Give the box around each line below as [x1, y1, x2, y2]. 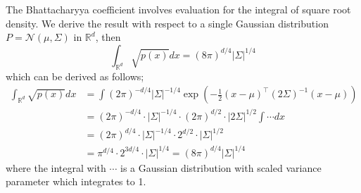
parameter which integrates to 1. [6, 174, 146, 189]
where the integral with [6, 160, 106, 175]
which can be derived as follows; [6, 68, 144, 83]
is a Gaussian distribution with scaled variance [120, 160, 322, 175]
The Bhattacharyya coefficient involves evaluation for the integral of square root [6, 2, 351, 16]
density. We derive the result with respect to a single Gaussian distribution [6, 15, 329, 30]
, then [95, 30, 121, 44]
